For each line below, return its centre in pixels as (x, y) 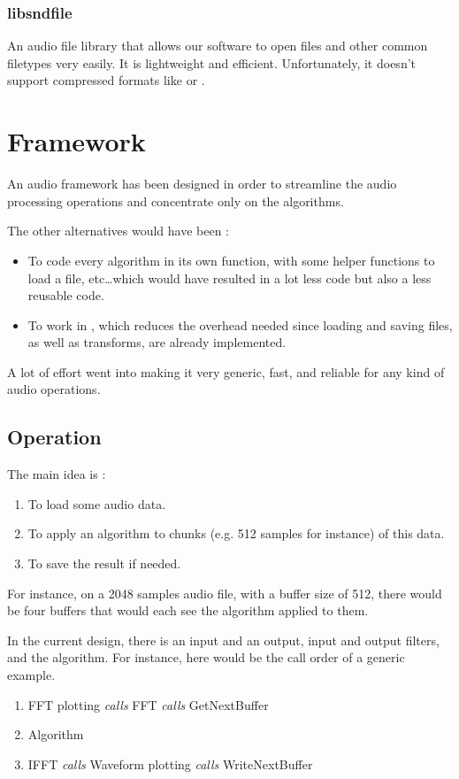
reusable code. (66, 295)
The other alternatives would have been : (118, 231)
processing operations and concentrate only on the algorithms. (176, 201)
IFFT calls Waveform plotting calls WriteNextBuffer (170, 764)
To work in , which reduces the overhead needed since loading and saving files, (240, 324)
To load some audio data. (97, 503)
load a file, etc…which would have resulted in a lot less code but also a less (229, 278)
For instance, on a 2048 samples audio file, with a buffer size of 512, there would (225, 593)
